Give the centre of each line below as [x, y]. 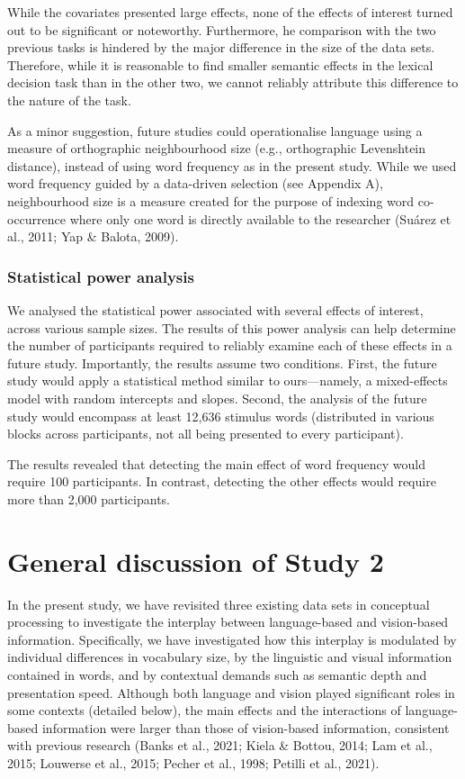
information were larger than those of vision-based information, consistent [246, 727]
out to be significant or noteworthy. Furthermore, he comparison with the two [222, 29]
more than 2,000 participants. [89, 498]
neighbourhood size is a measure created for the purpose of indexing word [211, 200]
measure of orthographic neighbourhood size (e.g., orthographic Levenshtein [217, 148]
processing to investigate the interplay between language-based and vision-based [228, 622]
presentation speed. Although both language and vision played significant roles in [231, 692]
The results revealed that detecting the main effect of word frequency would [216, 463]
